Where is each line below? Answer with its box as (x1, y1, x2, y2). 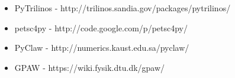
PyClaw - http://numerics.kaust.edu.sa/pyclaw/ (14, 41, 189, 54)
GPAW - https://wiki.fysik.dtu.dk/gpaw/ (14, 61, 165, 73)
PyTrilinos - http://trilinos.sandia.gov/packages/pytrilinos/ (14, 2, 231, 14)
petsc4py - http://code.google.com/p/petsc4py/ (14, 21, 188, 34)
